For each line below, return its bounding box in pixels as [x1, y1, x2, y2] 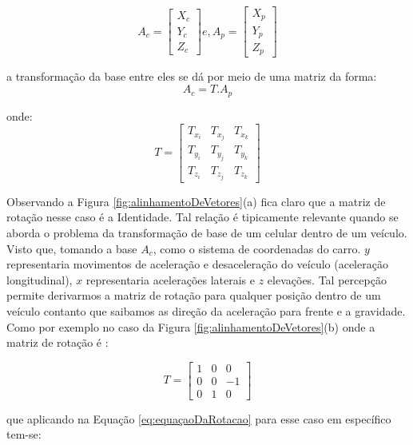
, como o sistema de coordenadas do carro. [153, 240, 361, 256]
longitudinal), [6, 271, 73, 288]
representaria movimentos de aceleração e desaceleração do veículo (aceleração [6, 256, 388, 272]
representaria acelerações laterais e [85, 271, 255, 288]
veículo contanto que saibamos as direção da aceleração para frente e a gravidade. [6, 302, 406, 319]
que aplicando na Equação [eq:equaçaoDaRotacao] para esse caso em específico [6, 410, 391, 427]
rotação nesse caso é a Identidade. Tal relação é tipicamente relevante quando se [6, 209, 399, 225]
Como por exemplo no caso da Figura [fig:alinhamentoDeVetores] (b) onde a [6, 318, 375, 335]
